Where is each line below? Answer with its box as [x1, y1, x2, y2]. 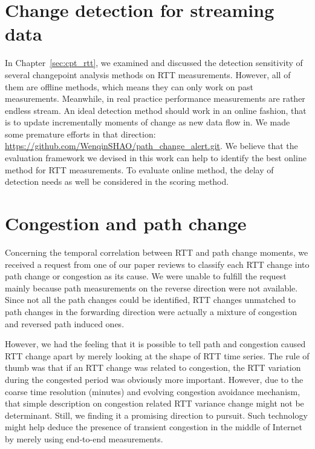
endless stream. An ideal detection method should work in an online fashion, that [5, 104, 307, 116]
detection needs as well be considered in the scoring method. [5, 175, 229, 188]
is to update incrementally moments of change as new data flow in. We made [5, 116, 290, 128]
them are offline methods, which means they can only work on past [5, 80, 253, 93]
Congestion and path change [5, 211, 247, 236]
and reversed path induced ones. [5, 317, 125, 330]
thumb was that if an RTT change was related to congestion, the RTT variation [5, 361, 301, 374]
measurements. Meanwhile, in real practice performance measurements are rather [5, 92, 305, 105]
